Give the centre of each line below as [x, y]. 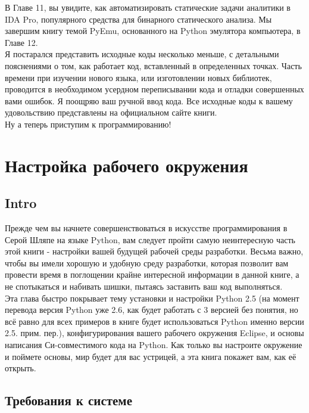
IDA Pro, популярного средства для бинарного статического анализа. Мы [138, 19]
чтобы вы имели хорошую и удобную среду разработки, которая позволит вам [147, 263]
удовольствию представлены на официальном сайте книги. [111, 112]
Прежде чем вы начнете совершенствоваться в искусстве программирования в [146, 228]
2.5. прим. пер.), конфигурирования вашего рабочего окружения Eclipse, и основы [154, 333]
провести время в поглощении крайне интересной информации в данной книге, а [152, 274]
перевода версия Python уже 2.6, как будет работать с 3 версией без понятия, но [152, 310]
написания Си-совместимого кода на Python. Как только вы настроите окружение [154, 345]
